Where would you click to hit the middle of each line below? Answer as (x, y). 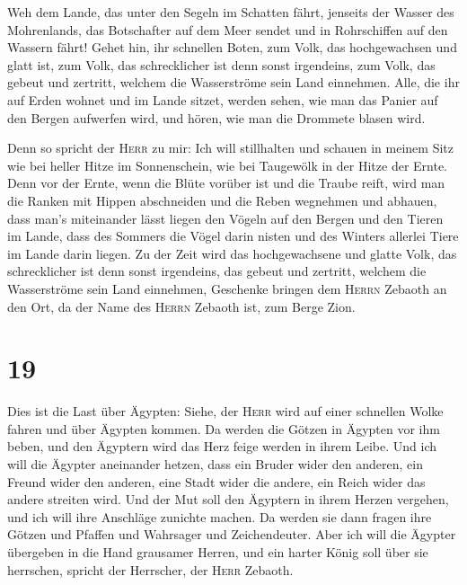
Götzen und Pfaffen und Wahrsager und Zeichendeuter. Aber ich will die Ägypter (232, 534)
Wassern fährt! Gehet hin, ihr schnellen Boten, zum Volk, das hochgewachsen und (232, 47)
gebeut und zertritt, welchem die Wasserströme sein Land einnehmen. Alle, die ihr (233, 82)
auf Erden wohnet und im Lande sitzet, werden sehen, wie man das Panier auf (223, 99)
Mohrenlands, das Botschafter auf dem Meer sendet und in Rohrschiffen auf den (228, 29)
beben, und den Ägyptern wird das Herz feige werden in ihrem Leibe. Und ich (222, 446)
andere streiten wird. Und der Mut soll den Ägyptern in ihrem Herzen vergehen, (228, 499)
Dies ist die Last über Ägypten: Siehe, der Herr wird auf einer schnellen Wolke (225, 411)
